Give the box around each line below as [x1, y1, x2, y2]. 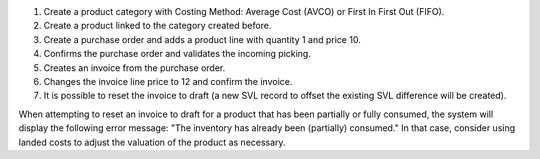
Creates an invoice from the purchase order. [43, 61, 226, 74]
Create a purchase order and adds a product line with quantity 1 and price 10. [43, 33, 362, 45]
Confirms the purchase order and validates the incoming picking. [43, 48, 312, 60]
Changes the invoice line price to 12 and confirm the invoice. [43, 75, 293, 87]
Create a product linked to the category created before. [43, 20, 272, 32]
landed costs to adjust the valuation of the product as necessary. [18, 136, 286, 148]
